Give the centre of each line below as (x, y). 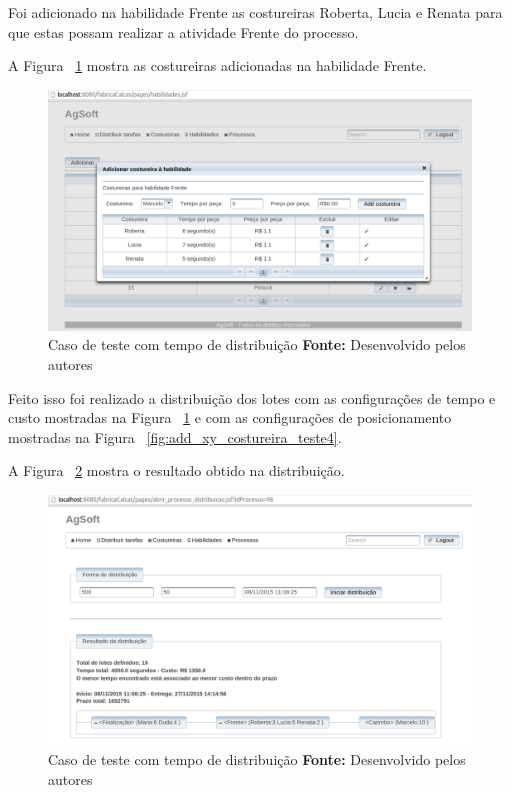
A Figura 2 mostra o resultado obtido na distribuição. (176, 470)
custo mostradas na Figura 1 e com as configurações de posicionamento (230, 417)
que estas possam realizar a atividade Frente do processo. (183, 31)
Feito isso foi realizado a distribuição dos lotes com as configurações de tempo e (252, 397)
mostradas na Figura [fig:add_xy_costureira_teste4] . (175, 436)
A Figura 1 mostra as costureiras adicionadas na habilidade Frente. (217, 65)
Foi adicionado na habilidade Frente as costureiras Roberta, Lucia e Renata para (255, 12)
